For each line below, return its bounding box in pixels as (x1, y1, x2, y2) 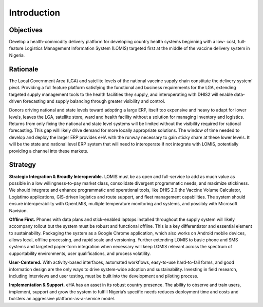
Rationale (9, 65, 38, 73)
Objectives (9, 26, 43, 34)
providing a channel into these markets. (9, 148, 89, 154)
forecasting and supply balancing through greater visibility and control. (22, 98, 166, 104)
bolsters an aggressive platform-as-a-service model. (9, 296, 115, 302)
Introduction (9, 7, 60, 18)
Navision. (9, 207, 28, 214)
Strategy (9, 161, 36, 169)
